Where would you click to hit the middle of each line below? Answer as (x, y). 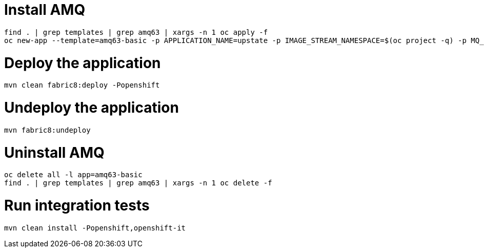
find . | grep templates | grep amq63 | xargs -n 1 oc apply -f (136, 32)
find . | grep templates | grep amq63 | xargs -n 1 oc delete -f (138, 183)
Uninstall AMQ (54, 152)
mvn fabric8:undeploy (47, 130)
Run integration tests (77, 205)
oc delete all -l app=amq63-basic (73, 175)
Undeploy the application (92, 108)
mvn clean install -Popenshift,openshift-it (95, 228)
